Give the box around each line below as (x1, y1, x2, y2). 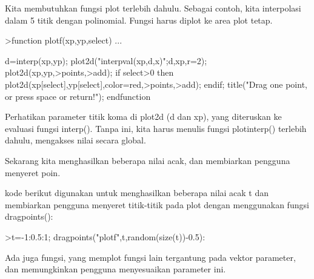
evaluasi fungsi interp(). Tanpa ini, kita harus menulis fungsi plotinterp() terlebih (5, 122, 307, 134)
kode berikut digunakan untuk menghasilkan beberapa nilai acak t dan (5, 186, 269, 199)
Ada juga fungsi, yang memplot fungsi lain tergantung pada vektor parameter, (5, 251, 296, 263)
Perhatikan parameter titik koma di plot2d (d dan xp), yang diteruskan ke (5, 110, 282, 123)
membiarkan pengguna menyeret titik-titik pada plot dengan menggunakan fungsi (5, 198, 309, 211)
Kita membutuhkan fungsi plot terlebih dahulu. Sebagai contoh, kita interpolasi (5, 2, 301, 14)
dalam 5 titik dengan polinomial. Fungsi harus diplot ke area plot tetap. (5, 13, 273, 26)
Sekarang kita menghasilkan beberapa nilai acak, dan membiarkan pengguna (5, 154, 290, 166)
